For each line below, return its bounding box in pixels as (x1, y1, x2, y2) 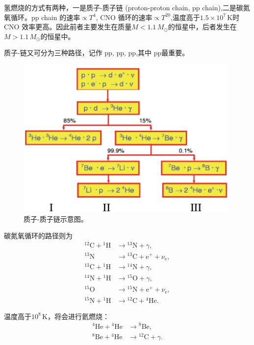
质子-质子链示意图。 (24, 214, 88, 224)
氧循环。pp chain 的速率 (4, 12, 80, 22)
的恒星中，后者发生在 (168, 22, 237, 32)
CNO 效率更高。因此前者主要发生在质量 (4, 22, 132, 32)
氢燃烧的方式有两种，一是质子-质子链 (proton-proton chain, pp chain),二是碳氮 (4, 2, 250, 12)
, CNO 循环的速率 (96, 12, 152, 22)
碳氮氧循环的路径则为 (4, 230, 73, 240)
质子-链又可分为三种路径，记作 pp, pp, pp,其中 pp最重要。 (4, 47, 189, 58)
